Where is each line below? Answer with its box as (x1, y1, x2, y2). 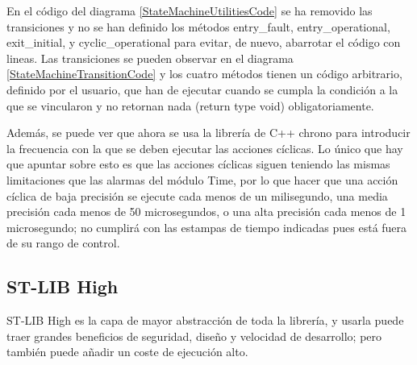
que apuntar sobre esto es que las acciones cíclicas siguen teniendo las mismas (6, 156, 390, 172)
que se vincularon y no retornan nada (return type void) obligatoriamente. (6, 97, 374, 114)
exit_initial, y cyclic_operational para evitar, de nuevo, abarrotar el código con (6, 34, 401, 51)
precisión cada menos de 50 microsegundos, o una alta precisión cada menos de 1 (6, 203, 407, 220)
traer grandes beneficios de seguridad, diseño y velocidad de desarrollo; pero (6, 327, 382, 344)
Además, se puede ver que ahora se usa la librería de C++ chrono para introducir (6, 124, 411, 141)
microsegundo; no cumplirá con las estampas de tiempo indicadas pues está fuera (6, 218, 407, 235)
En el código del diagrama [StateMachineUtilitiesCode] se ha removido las (6, 2, 373, 19)
